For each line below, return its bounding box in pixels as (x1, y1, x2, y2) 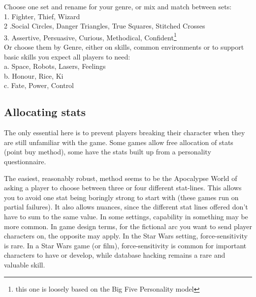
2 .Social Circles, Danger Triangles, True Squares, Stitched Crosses (4, 21, 205, 31)
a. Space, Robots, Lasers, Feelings (4, 61, 106, 71)
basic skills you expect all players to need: (4, 51, 130, 61)
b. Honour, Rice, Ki (4, 70, 64, 81)
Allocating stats (4, 104, 86, 119)
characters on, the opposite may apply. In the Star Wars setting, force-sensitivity (4, 231, 248, 241)
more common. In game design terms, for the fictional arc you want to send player (4, 221, 252, 231)
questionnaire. (4, 156, 46, 166)
